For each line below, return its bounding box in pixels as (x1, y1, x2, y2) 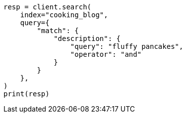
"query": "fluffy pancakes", (70, 42, 184, 50)
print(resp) (3, 90, 50, 98)
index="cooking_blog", (20, 11, 108, 19)
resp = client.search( (3, 3, 92, 11)
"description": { (54, 35, 121, 42)
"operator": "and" (70, 50, 142, 58)
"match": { (37, 27, 79, 35)
